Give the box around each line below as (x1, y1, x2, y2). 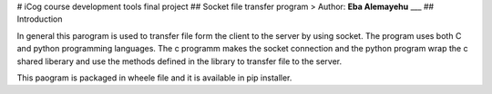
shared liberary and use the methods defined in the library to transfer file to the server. (16, 55, 343, 67)
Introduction (16, 14, 63, 24)
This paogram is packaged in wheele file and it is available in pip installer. (16, 72, 292, 83)
